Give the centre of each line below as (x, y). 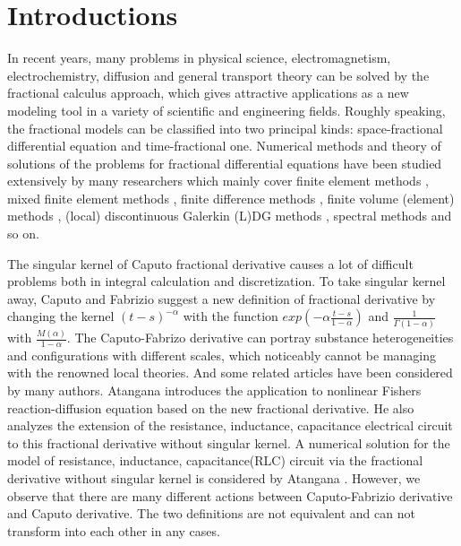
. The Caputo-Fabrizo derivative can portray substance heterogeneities (260, 338)
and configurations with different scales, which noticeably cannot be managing (222, 355)
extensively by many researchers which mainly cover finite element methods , (218, 181)
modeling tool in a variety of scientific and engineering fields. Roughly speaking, (226, 110)
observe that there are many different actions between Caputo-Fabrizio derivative (230, 495)
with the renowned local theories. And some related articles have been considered (230, 373)
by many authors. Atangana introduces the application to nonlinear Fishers (214, 390)
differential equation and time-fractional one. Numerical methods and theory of (224, 146)
